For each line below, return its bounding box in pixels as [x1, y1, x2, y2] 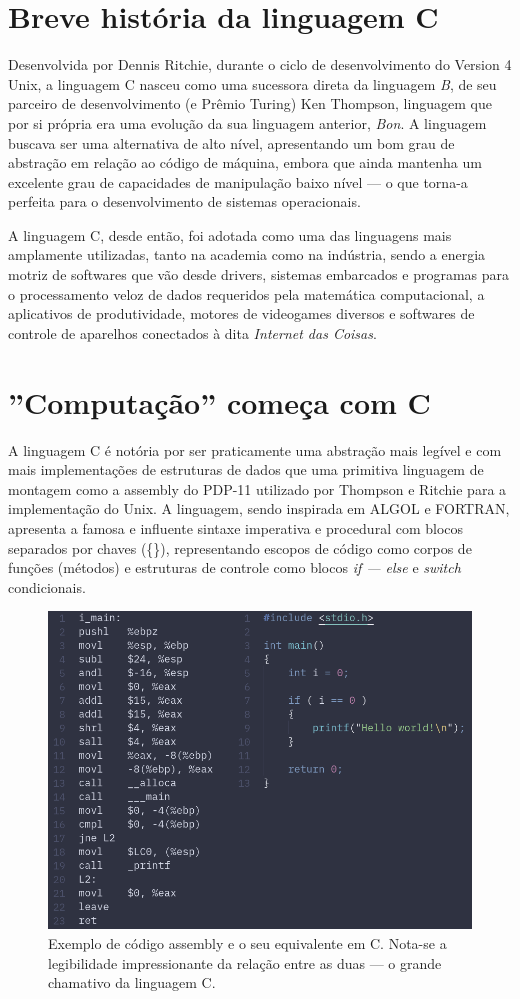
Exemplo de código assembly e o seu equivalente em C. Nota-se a [48, 932, 447, 953]
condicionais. [8, 576, 86, 597]
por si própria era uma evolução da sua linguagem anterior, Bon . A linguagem [8, 112, 487, 133]
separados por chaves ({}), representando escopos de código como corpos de [8, 537, 472, 558]
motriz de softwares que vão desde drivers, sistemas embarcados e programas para [8, 264, 510, 285]
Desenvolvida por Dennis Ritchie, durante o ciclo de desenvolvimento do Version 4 [8, 54, 512, 75]
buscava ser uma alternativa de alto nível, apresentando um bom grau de [8, 132, 455, 153]
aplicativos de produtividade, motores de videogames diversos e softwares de [8, 303, 475, 324]
